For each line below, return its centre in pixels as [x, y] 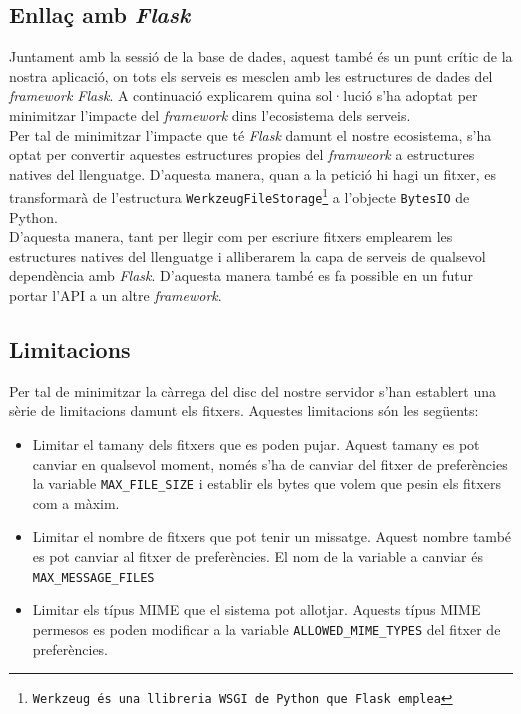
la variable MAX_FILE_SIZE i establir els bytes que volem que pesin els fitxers [266, 483]
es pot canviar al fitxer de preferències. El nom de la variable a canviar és [257, 556]
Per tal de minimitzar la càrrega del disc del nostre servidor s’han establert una [252, 390]
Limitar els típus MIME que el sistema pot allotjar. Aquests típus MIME [256, 609]
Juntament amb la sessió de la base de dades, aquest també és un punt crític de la [261, 56]
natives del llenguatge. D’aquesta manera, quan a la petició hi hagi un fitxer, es [253, 173]
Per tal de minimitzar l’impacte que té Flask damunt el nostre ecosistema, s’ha [250, 134]
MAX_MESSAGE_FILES [93, 577]
